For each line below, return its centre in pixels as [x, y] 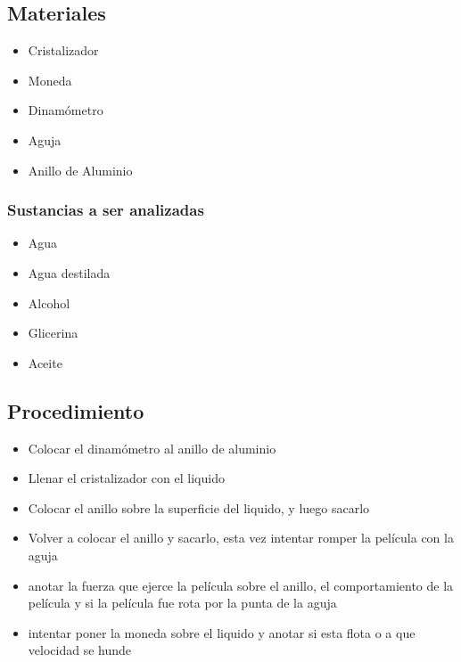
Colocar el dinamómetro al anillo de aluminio [152, 448]
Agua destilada [69, 272]
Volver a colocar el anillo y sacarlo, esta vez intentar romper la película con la [241, 538]
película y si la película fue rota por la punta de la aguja [182, 603]
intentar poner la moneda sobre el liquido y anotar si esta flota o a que [222, 632]
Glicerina [53, 333]
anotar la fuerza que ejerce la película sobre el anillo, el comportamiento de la [241, 585]
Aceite [45, 362]
